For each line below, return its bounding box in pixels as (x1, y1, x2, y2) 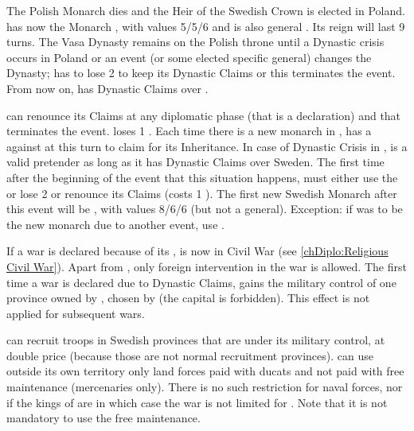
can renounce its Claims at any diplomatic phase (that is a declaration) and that (6, 107, 401, 123)
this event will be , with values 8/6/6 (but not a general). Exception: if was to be (6, 200, 403, 217)
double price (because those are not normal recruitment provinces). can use (6, 347, 373, 363)
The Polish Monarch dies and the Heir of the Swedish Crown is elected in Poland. (6, 2, 405, 18)
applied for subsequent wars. (6, 305, 145, 321)
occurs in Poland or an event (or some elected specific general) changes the (6, 49, 372, 65)
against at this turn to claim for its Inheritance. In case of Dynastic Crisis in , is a (6, 138, 408, 154)
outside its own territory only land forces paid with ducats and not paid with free (6, 363, 404, 379)
